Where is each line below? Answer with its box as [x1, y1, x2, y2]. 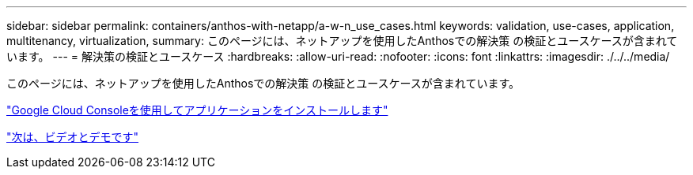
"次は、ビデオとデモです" [6, 130, 139, 143]
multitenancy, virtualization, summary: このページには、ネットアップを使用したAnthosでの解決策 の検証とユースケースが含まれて [6, 34, 678, 47]
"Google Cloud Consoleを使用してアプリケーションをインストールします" [6, 103, 388, 117]
